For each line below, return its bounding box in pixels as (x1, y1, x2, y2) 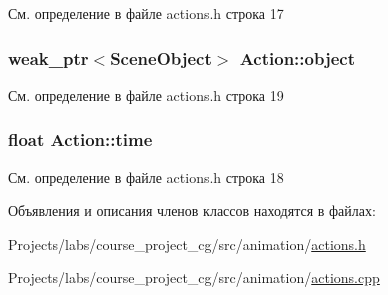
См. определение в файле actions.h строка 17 (8, 3, 284, 23)
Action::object (239, 45, 355, 70)
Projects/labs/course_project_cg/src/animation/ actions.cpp (8, 267, 380, 288)
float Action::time (8, 127, 153, 152)
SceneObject (110, 45, 212, 70)
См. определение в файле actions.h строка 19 (8, 84, 284, 105)
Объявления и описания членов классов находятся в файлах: (8, 200, 376, 221)
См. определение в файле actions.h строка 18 (8, 166, 284, 187)
